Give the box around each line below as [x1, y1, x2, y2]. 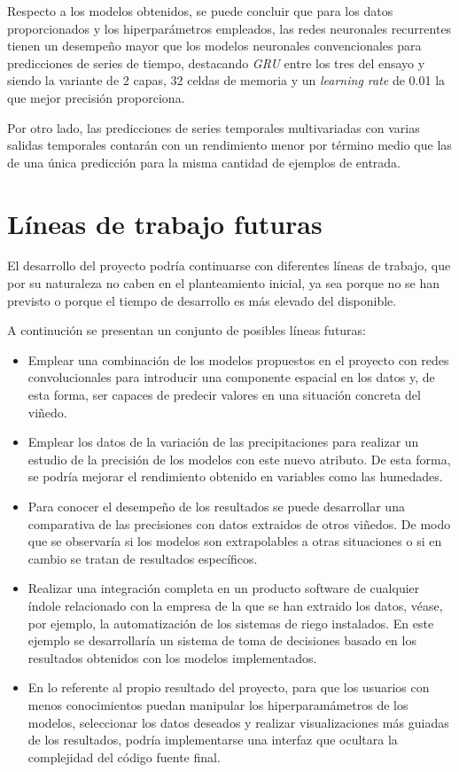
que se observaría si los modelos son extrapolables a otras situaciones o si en [27, 532, 442, 550]
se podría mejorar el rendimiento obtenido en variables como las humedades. [27, 467, 443, 486]
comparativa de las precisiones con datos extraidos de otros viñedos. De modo [27, 514, 451, 533]
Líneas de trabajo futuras [7, 205, 323, 241]
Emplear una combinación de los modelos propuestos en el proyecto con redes [27, 350, 449, 369]
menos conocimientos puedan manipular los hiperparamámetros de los [27, 695, 408, 714]
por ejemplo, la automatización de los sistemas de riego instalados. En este [27, 613, 434, 632]
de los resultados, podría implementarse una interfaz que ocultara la [27, 730, 398, 749]
